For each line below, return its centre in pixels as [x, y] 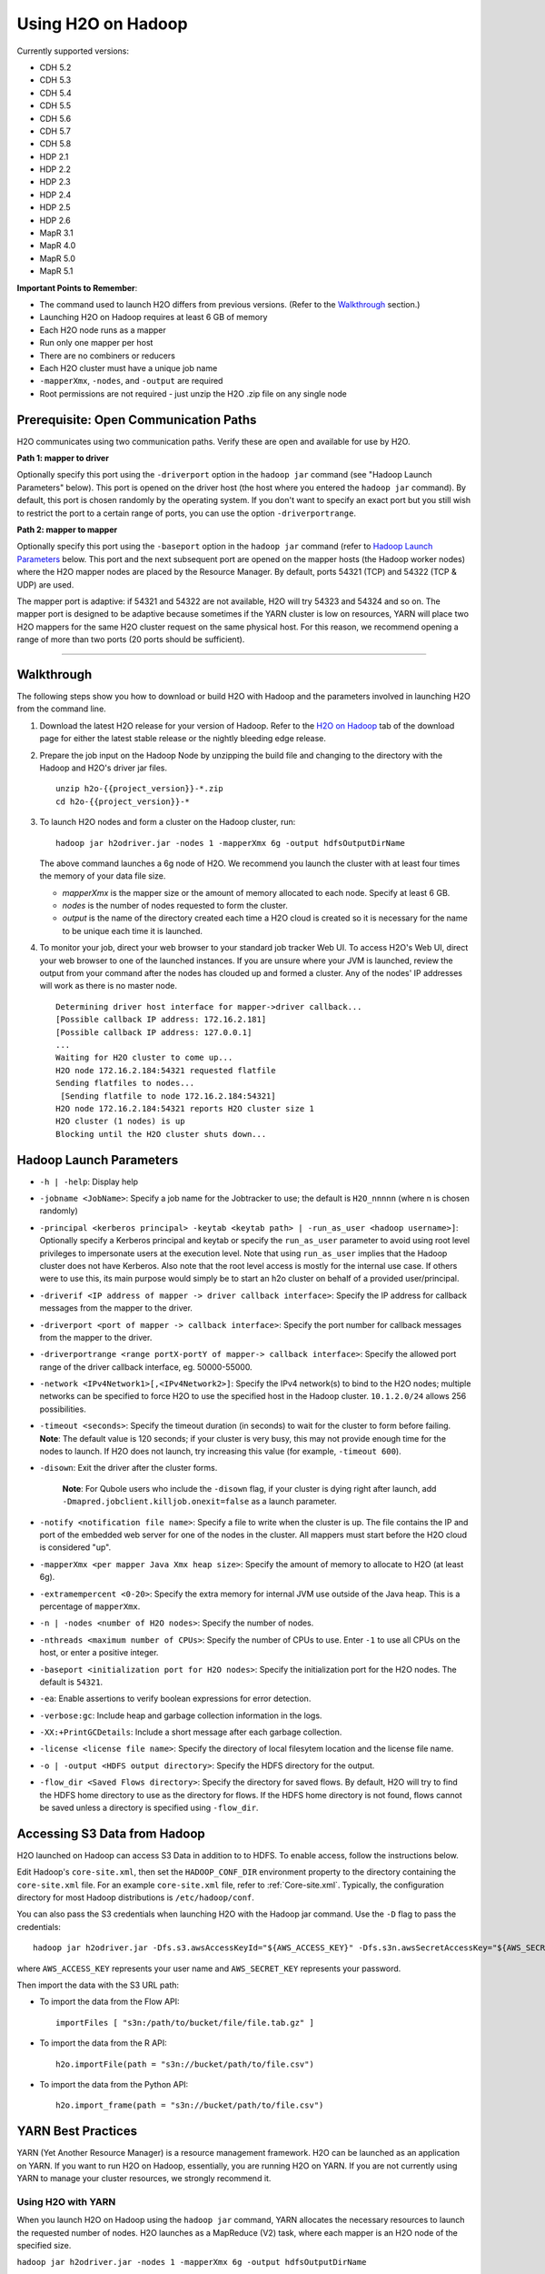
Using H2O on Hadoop [102, 24]
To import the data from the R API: [103, 2043]
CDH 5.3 [55, 80]
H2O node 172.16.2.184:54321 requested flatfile [166, 1070]
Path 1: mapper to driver [63, 458]
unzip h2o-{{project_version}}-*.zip [140, 789]
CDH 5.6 [55, 118]
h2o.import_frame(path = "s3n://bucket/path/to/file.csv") [190, 2105]
